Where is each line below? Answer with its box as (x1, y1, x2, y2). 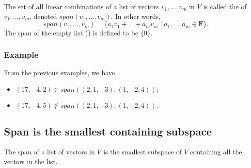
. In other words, (111, 11, 161, 21)
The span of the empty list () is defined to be (4, 28, 139, 38)
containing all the (190, 146, 242, 156)
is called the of (203, 1, 247, 11)
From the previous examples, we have (4, 67, 115, 77)
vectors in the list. (4, 156, 58, 166)
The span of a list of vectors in (4, 146, 95, 156)
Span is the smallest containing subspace (4, 124, 212, 139)
